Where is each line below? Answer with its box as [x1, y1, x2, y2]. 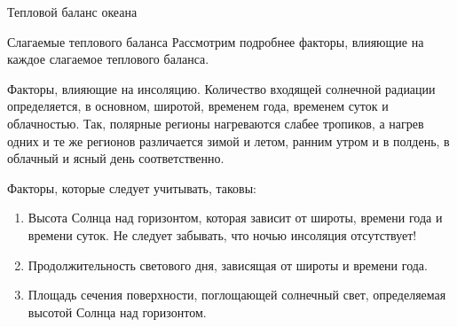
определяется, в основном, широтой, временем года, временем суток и [7, 97, 389, 115]
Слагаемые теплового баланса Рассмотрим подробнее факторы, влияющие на [7, 32, 424, 51]
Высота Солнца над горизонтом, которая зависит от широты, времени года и [28, 208, 443, 227]
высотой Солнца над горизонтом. [28, 302, 207, 321]
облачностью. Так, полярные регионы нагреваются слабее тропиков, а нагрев [7, 113, 424, 132]
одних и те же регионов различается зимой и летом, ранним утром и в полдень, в [7, 131, 450, 150]
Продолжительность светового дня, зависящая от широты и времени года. [28, 255, 428, 274]
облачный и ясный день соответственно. [7, 149, 225, 167]
